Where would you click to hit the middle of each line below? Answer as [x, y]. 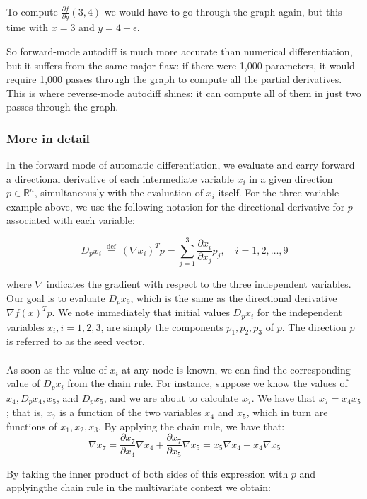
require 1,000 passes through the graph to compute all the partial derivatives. [174, 79]
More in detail [48, 138]
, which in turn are [287, 412]
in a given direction [291, 178]
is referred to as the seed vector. [76, 341]
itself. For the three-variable [279, 192]
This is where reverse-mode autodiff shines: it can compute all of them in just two [184, 92]
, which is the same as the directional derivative [234, 297]
